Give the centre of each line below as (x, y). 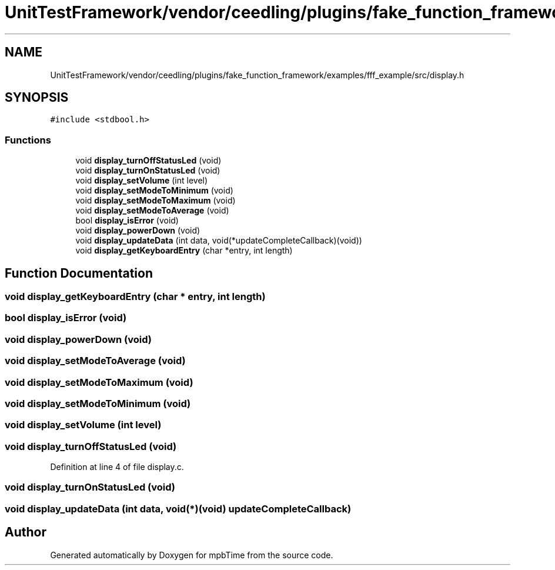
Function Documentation (79, 273)
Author (26, 532)
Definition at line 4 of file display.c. (117, 467)
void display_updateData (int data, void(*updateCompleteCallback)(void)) (219, 241)
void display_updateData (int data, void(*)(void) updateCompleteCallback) (178, 509)
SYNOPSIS (37, 98)
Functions (28, 140)
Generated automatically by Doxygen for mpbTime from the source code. (192, 555)
